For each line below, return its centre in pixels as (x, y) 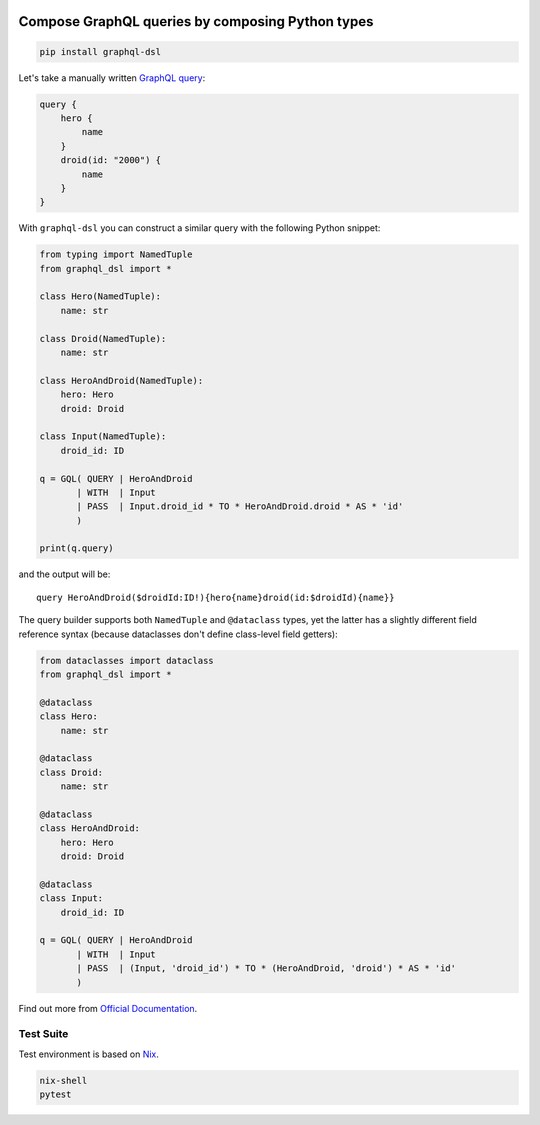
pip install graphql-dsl (100, 51)
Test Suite (43, 1034)
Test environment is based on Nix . (89, 1054)
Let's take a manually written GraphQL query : (112, 77)
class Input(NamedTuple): (103, 436)
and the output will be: (64, 574)
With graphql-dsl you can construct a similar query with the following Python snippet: (199, 228)
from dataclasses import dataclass (126, 660)
